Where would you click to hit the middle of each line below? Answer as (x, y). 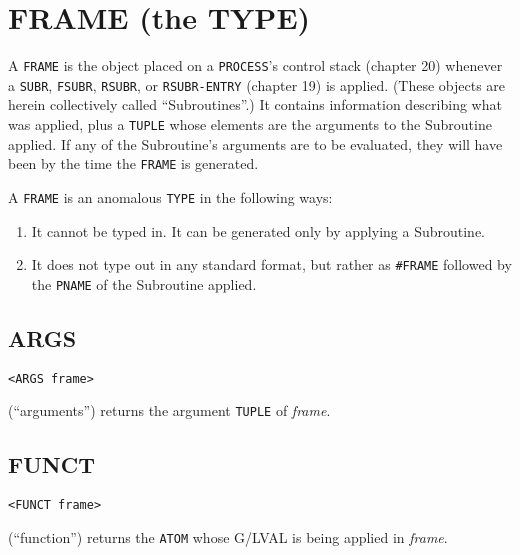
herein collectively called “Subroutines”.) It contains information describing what (255, 104)
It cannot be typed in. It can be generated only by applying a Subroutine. (258, 230)
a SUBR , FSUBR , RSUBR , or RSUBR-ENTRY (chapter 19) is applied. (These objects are (257, 84)
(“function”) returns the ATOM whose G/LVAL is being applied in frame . (228, 536)
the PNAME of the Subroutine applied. (144, 283)
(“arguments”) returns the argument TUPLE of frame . (169, 410)
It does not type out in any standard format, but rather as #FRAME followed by (271, 264)
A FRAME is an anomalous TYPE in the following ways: (170, 196)
